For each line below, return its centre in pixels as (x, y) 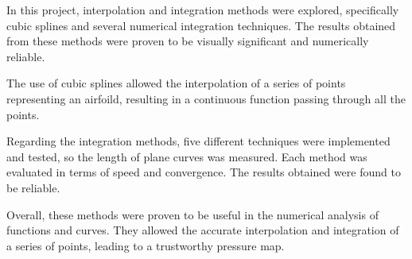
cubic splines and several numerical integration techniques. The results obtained (201, 25)
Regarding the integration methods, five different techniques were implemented (198, 141)
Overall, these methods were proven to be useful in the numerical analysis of (192, 214)
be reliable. (33, 187)
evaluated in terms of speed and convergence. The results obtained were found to (204, 172)
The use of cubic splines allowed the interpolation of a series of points (176, 83)
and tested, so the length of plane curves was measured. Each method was (187, 156)
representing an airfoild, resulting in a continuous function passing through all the (206, 98)
